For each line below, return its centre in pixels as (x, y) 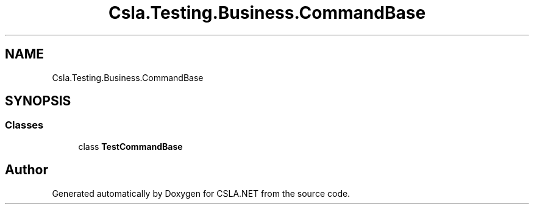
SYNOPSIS (38, 101)
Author (27, 170)
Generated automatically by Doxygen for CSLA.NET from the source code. (201, 193)
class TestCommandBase (130, 146)
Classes (24, 125)
